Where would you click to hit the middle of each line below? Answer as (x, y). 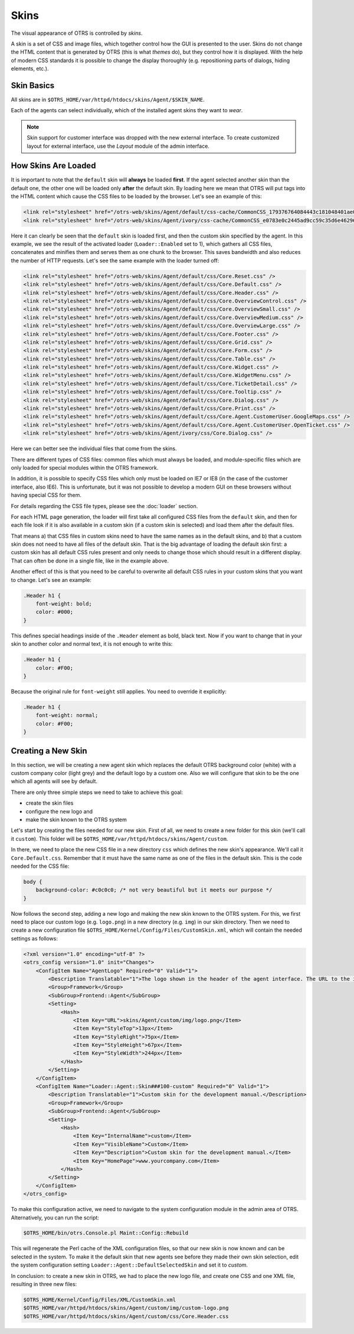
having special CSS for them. (46, 495)
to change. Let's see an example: (51, 580)
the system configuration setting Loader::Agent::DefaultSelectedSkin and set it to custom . (129, 1265)
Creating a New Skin (49, 751)
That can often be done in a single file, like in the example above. (90, 561)
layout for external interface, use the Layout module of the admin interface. (118, 146)
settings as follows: (35, 938)
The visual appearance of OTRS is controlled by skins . (77, 33)
